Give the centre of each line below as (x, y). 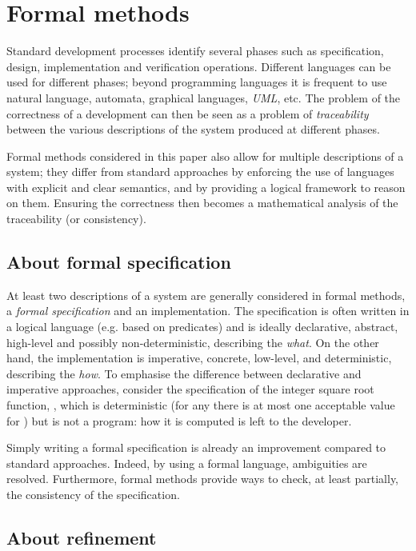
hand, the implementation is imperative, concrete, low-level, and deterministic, (199, 358)
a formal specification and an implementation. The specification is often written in (208, 311)
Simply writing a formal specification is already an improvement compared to (196, 447)
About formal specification (119, 262)
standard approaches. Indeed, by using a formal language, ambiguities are (187, 463)
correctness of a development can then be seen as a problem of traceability (188, 113)
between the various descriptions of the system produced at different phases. (193, 129)
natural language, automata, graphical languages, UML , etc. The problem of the (204, 97)
